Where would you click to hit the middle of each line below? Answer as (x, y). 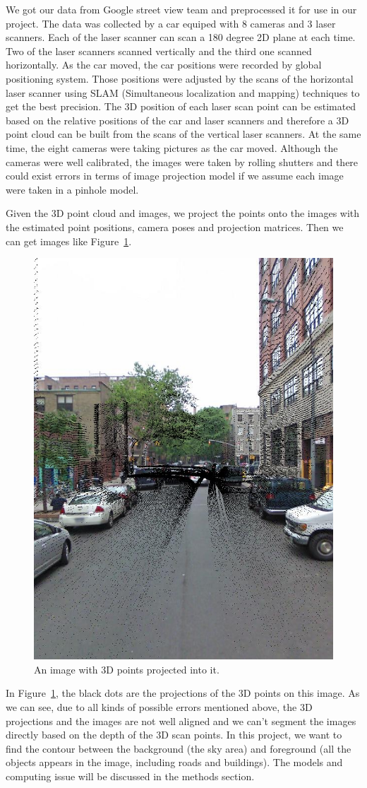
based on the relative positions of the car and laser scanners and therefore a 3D (178, 120)
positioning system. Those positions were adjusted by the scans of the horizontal (180, 78)
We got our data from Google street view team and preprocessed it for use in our (181, 9)
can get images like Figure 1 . (69, 241)
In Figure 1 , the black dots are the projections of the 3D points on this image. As (183, 693)
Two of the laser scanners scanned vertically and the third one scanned (159, 51)
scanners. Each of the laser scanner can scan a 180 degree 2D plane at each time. (181, 37)
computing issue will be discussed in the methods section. (130, 776)
